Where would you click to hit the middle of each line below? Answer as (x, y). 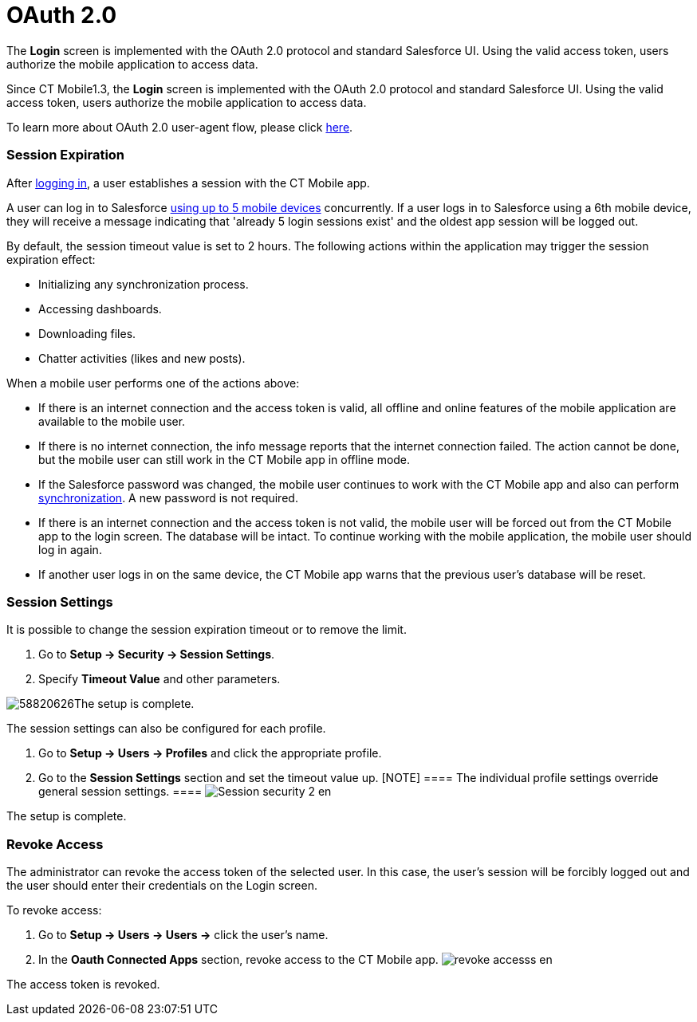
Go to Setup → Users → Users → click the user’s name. (183, 935)
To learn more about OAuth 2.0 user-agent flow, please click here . (180, 127)
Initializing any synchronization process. (144, 284)
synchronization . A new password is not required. (168, 497)
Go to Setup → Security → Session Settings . (157, 654)
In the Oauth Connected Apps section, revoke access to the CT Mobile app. (238, 959)
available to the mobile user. (112, 421)
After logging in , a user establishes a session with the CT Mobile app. (188, 183)
